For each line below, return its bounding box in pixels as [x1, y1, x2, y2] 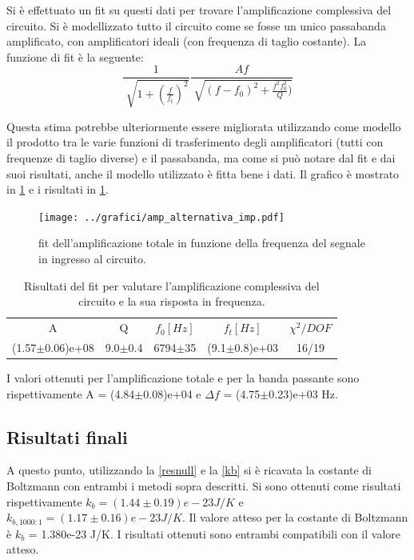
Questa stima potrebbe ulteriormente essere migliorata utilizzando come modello [6, 118, 401, 134]
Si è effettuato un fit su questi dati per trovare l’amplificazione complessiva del [6, 2, 392, 18]
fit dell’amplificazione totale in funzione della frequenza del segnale [38, 234, 365, 251]
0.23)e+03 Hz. [269, 385, 338, 402]
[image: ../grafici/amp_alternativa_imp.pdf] [38, 211, 285, 223]
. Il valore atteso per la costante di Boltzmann [181, 509, 408, 526]
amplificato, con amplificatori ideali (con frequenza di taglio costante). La [6, 33, 367, 50]
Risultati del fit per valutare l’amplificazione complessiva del [24, 277, 320, 294]
